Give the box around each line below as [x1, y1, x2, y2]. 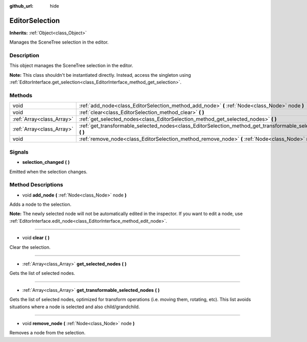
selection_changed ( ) [22, 159, 70, 165]
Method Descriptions [9, 181, 63, 188]
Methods [9, 92, 33, 99]
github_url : [9, 3, 33, 9]
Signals [9, 148, 29, 156]
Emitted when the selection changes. [9, 168, 88, 175]
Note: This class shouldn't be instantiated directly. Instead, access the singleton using [9, 72, 191, 78]
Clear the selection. [9, 244, 51, 250]
